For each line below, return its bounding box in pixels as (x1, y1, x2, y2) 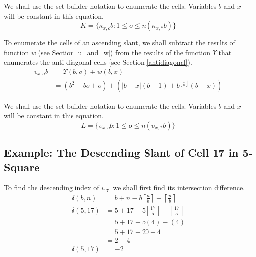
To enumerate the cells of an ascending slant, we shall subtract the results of (4, 37, 235, 48)
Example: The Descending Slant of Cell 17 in (4, 145, 239, 160)
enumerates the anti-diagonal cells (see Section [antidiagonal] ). (4, 57, 192, 67)
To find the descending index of (4, 183, 99, 193)
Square (4, 159, 40, 175)
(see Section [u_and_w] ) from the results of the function (38, 47, 210, 57)
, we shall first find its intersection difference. (109, 183, 245, 193)
